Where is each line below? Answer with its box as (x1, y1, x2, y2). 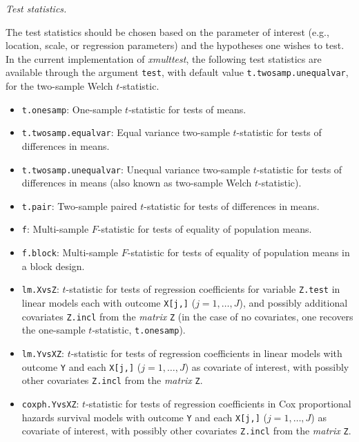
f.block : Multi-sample (21, 245, 119, 260)
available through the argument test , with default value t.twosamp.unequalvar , (6, 65, 349, 79)
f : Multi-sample (21, 222, 89, 236)
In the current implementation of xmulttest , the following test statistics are (6, 51, 322, 66)
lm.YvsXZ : (21, 345, 64, 360)
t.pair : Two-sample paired (21, 198, 137, 213)
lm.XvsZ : (21, 282, 59, 296)
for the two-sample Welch (6, 79, 113, 93)
